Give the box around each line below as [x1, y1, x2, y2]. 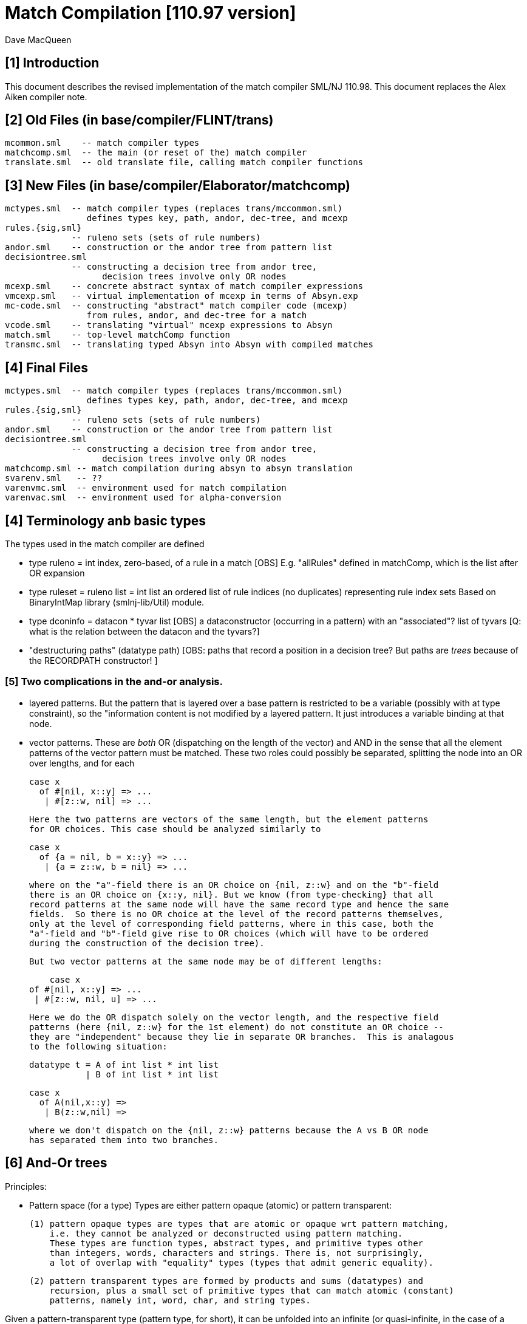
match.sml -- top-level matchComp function [5, 330, 230, 340]
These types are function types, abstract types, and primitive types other [49, 1238, 424, 1248]
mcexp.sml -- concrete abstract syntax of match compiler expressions [5, 281, 364, 292]
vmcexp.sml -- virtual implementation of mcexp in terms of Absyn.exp [5, 291, 358, 301]
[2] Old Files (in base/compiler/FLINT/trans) [5, 112, 274, 128]
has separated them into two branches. [29, 1135, 219, 1145]
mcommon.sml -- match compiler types [5, 138, 200, 148]
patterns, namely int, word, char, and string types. [49, 1295, 311, 1305]
